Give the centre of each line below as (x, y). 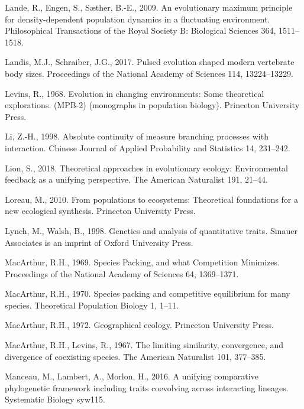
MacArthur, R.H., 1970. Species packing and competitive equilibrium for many (148, 293)
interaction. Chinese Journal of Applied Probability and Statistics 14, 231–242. (148, 147)
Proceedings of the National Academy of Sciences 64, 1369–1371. (122, 273)
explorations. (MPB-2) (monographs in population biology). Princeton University (152, 105)
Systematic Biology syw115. (55, 399)
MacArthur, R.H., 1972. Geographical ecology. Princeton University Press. (140, 325)
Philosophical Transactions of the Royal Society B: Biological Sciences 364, (140, 30)
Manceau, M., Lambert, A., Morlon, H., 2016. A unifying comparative (132, 376)
